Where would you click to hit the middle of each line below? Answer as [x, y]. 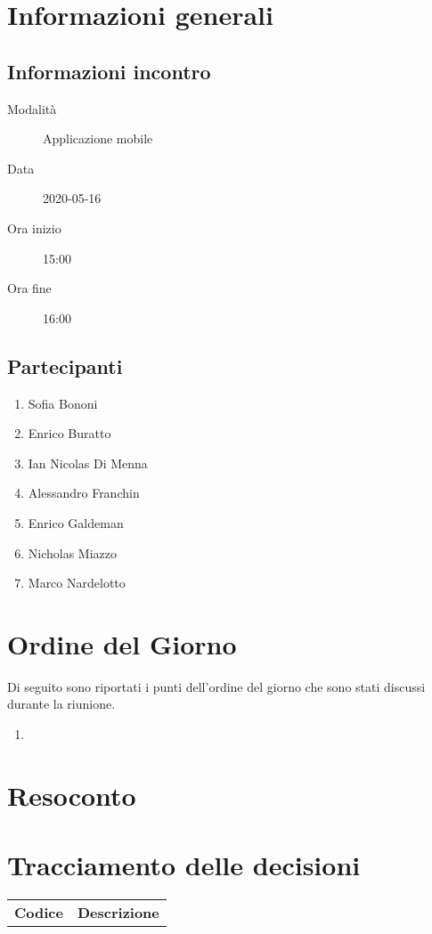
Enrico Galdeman [76, 522]
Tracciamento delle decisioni [184, 865]
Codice [39, 913]
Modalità [32, 108]
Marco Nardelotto [77, 583]
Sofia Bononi [63, 403]
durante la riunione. [61, 704]
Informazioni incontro [109, 71]
